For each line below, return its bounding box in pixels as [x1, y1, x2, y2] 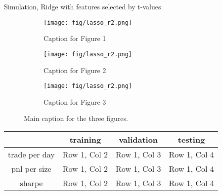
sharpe [20, 177, 43, 189]
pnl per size [11, 162, 51, 174]
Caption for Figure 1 [44, 33, 106, 43]
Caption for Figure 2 [44, 65, 106, 75]
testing [178, 133, 205, 145]
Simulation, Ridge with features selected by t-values [4, 1, 161, 11]
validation [119, 133, 158, 145]
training [69, 133, 101, 145]
